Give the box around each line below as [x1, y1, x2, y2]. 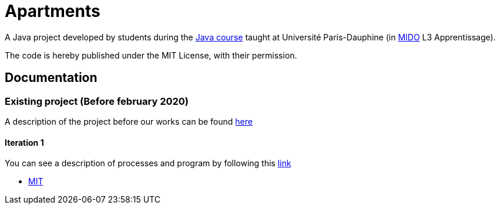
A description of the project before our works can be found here [5, 116, 253, 126]
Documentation [5, 70, 98, 85]
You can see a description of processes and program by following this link [5, 158, 291, 169]
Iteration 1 [5, 137, 44, 148]
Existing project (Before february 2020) [5, 95, 189, 107]
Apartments [5, 1, 100, 21]
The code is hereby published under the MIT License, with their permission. [5, 50, 297, 60]
